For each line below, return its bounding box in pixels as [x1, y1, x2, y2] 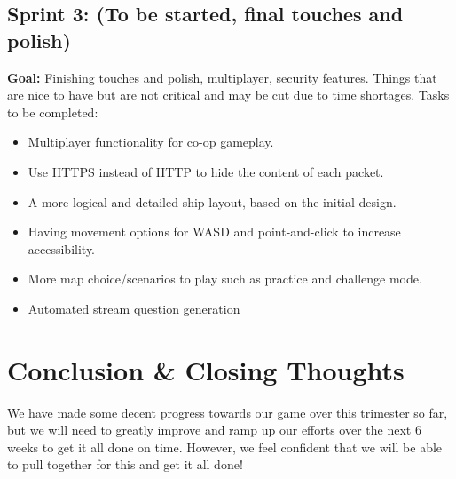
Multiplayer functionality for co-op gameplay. [28, 132, 274, 151]
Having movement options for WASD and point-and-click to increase [28, 222, 401, 241]
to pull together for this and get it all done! [7, 455, 243, 474]
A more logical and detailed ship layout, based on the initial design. [28, 192, 397, 211]
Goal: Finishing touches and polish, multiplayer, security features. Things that [7, 68, 437, 86]
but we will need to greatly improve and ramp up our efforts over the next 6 [7, 420, 421, 439]
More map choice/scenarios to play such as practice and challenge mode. [28, 269, 422, 288]
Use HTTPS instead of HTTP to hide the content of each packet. [28, 162, 384, 180]
